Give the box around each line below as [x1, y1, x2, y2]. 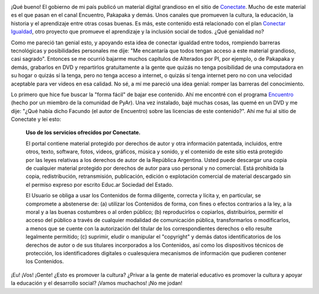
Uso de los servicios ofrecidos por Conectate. [25, 129, 141, 136]
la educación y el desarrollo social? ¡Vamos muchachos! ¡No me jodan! [11, 280, 183, 287]
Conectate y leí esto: [11, 115, 61, 123]
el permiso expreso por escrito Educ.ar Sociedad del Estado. [25, 181, 174, 188]
